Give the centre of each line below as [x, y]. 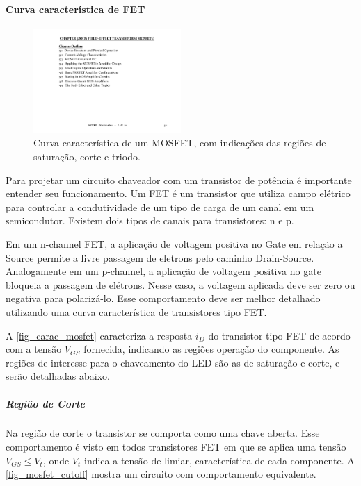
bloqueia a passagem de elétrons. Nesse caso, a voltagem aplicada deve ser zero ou [180, 284]
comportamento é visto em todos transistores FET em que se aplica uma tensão [176, 447]
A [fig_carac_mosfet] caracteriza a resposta [99, 335]
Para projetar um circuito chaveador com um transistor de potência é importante [179, 179]
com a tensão [34, 349]
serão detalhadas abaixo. [58, 376]
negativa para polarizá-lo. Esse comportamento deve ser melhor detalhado [163, 298]
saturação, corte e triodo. [87, 157]
